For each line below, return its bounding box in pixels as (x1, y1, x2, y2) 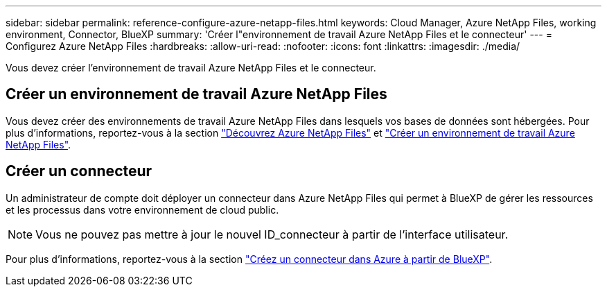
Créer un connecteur (6, 162, 152, 180)
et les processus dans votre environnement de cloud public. (6, 203, 279, 216)
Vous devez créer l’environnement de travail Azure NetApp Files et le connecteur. (6, 62, 376, 74)
